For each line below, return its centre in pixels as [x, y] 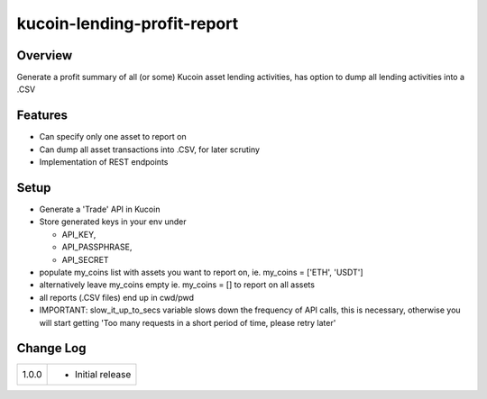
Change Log [51, 348]
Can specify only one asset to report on [113, 137]
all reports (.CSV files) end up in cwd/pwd [116, 297]
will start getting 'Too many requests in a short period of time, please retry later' [188, 322]
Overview [45, 55]
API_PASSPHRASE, [97, 247]
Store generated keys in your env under [113, 222]
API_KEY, [79, 234]
